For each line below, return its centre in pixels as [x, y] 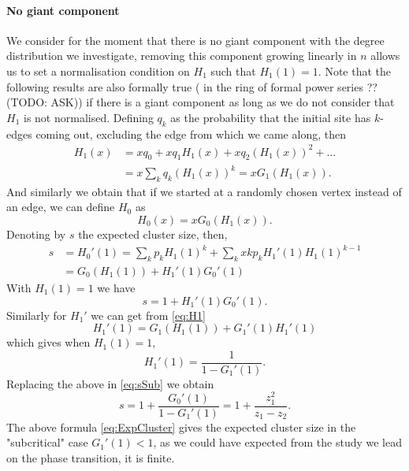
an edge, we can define [61, 207]
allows [385, 56]
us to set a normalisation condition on [98, 70]
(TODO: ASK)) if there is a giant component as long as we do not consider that [201, 102]
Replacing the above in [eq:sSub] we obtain [110, 383]
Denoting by [36, 234]
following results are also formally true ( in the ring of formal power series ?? [192, 86]
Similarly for [37, 315]
